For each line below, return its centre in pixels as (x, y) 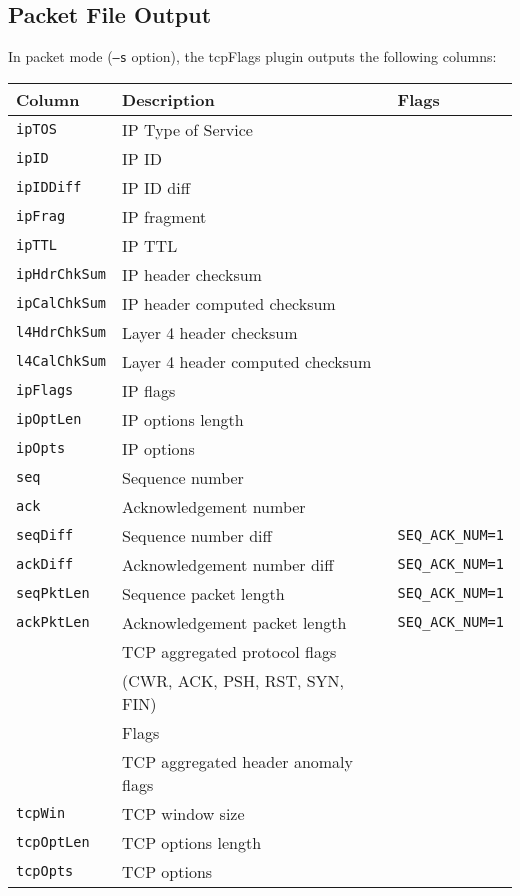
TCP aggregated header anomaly (238, 761)
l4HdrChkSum (61, 332)
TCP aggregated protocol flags (229, 651)
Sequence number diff (197, 535)
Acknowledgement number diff (228, 564)
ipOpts (41, 448)
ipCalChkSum (61, 303)
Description (168, 99)
